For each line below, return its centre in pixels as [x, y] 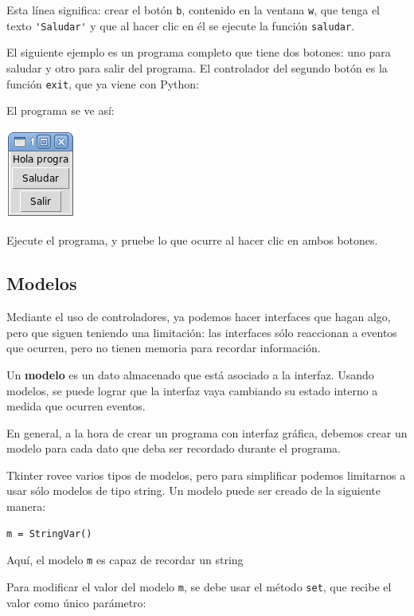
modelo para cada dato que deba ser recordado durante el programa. [174, 448]
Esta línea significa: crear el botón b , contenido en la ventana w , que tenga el [193, 10]
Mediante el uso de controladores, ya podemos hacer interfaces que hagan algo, [199, 317]
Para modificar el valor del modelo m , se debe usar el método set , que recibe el [199, 586]
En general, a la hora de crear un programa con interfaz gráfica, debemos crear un [207, 432]
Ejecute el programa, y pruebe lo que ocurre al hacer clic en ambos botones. [192, 240]
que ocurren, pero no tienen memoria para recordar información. [164, 348]
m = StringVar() [49, 534]
